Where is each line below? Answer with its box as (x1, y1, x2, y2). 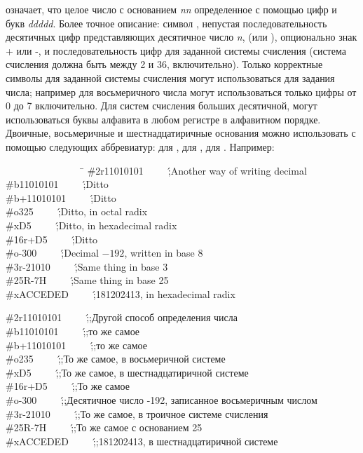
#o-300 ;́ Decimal (6, 245, 99, 260)
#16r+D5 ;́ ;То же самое (6, 379, 130, 393)
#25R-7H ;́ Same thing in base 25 (6, 273, 169, 288)
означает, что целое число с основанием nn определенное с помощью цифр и (6, 2, 337, 16)
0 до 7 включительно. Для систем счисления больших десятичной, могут (6, 98, 317, 113)
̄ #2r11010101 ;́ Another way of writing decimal (78, 163, 307, 177)
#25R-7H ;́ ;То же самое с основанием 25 (6, 420, 203, 435)
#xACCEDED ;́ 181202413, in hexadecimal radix (6, 286, 235, 301)
